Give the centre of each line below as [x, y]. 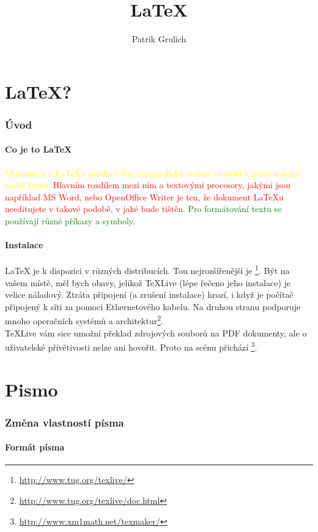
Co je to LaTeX [39, 149]
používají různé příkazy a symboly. [70, 220]
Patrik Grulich [159, 39]
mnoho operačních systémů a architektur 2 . [84, 320]
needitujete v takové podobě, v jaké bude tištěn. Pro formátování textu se [143, 209]
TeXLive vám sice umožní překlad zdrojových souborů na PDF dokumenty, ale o [156, 332]
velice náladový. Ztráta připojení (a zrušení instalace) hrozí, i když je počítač [149, 294]
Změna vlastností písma [65, 422]
